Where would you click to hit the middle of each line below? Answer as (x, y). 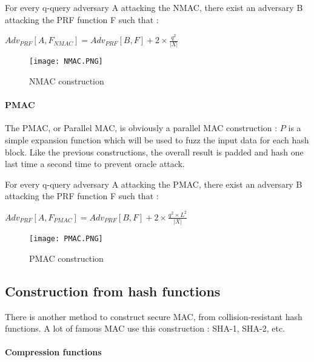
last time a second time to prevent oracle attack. (95, 164)
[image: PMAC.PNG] (66, 239)
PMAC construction (66, 258)
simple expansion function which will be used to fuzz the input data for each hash (157, 140)
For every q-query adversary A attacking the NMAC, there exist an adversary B (154, 7)
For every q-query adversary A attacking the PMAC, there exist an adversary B (154, 184)
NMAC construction (67, 81)
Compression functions (53, 352)
